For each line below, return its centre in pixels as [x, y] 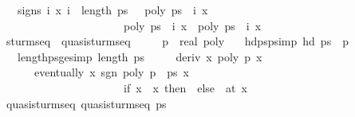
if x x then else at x [185, 87]
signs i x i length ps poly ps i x [112, 10]
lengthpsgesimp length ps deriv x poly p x [140, 56]
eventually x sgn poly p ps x [111, 72]
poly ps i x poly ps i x [192, 25]
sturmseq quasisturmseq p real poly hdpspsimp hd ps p [177, 41]
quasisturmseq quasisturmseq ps [86, 103]
